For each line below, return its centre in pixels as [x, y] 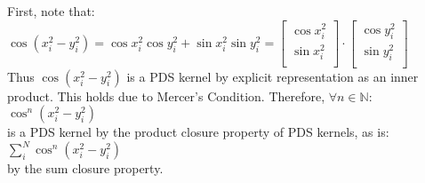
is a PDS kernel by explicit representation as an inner [273, 76]
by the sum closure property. [85, 168]
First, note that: [51, 11]
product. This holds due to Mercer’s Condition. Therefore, [166, 95]
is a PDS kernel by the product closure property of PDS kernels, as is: [198, 132]
